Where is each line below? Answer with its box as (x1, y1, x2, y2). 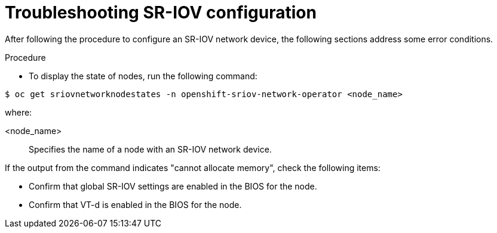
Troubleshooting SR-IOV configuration (5, 2, 317, 23)
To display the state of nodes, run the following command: (29, 70, 257, 81)
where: (5, 107, 32, 117)
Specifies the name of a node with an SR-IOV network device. (29, 144, 272, 154)
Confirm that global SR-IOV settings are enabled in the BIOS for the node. (29, 181, 317, 191)
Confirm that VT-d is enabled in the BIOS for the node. (29, 199, 242, 210)
